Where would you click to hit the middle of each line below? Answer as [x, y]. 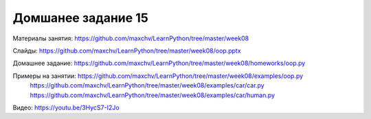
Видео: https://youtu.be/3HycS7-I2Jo [66, 107]
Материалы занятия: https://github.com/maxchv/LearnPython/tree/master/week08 [131, 38]
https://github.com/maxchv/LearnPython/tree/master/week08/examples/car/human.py [152, 95]
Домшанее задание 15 [81, 18]
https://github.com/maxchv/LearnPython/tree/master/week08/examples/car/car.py [147, 85]
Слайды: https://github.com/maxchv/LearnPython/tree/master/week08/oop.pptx [127, 51]
